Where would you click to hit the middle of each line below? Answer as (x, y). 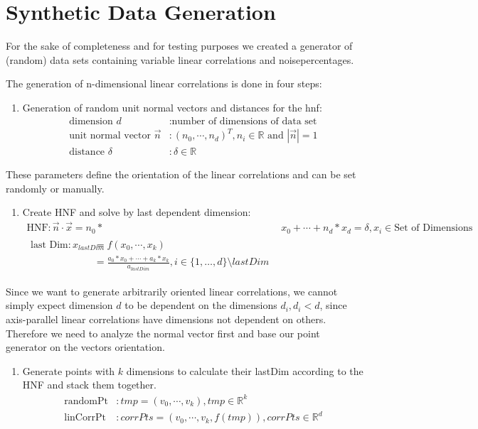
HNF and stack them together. (89, 385)
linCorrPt (85, 418)
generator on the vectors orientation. (85, 347)
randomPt (86, 401)
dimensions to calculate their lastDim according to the (245, 370)
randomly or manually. (55, 188)
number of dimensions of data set (244, 121)
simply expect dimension (59, 305)
